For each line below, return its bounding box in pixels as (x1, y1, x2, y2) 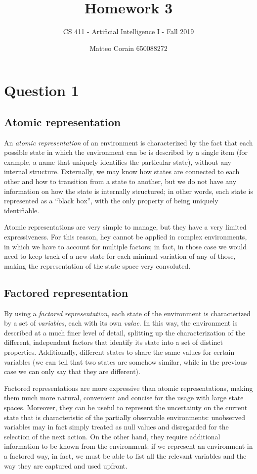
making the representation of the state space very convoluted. (4, 260, 191, 271)
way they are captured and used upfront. (4, 460, 128, 471)
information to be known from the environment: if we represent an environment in (4, 441, 253, 451)
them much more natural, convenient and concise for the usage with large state (4, 392, 244, 403)
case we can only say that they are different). (4, 366, 140, 377)
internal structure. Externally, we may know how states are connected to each (4, 166, 240, 177)
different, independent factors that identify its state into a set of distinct (4, 337, 223, 347)
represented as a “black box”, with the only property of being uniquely (4, 195, 218, 206)
